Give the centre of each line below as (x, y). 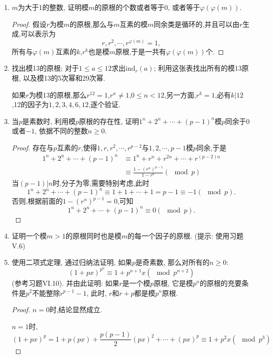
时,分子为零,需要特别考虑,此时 (101, 183)
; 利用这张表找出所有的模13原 (201, 68)
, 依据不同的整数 (61, 131)
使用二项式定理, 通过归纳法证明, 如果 (72, 262)
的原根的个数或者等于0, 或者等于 (147, 7)
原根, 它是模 (173, 283)
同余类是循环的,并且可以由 (197, 24)
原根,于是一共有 (141, 51)
